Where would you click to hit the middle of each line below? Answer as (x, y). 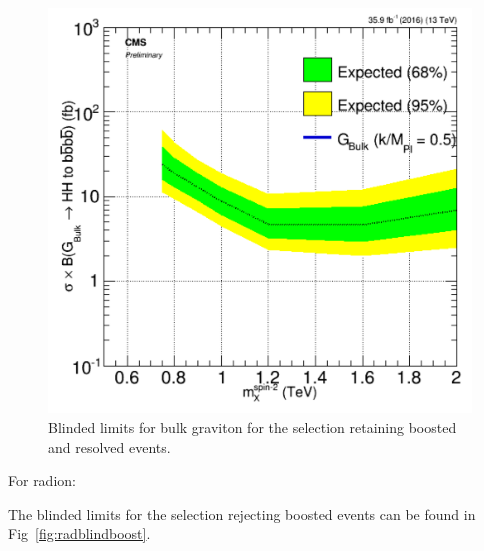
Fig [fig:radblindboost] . (79, 533)
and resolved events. (109, 446)
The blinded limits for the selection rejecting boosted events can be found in (242, 513)
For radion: (42, 480)
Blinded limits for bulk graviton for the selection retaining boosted (252, 426)
